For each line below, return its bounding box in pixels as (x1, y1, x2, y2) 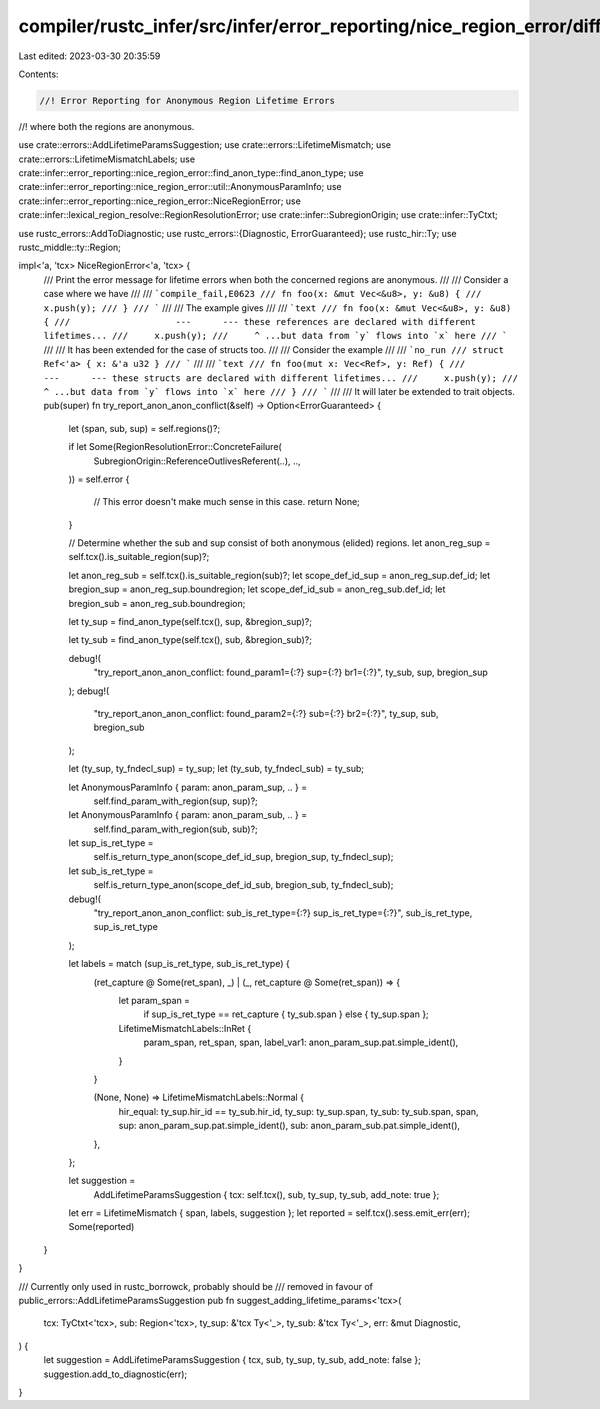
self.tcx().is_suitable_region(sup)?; (68, 551, 210, 563)
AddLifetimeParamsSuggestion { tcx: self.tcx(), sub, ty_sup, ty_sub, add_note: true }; (93, 1188, 440, 1200)
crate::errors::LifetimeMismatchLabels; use (18, 153, 195, 165)
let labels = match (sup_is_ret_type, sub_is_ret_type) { (68, 958, 290, 970)
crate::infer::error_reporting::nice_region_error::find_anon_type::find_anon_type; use (18, 167, 364, 179)
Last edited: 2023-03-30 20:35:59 (18, 50, 161, 62)
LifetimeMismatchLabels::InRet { (118, 1022, 252, 1034)
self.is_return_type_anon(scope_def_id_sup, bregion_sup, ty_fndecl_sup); (93, 851, 394, 863)
